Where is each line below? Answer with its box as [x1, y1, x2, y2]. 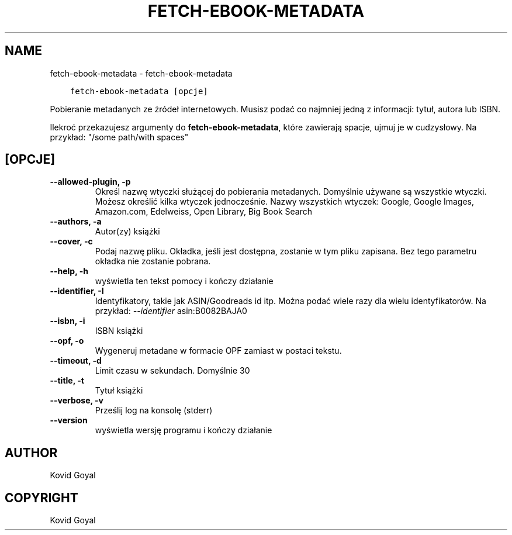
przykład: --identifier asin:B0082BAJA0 [95, 306, 247, 316]
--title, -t [50, 375, 84, 386]
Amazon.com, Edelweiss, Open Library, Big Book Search [95, 206, 312, 217]
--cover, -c [50, 236, 93, 247]
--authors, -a [50, 216, 102, 227]
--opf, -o [50, 336, 84, 346]
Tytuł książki [95, 385, 143, 396]
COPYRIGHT [5, 490, 78, 505]
